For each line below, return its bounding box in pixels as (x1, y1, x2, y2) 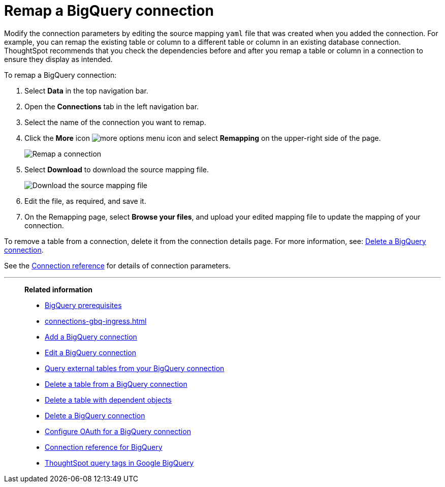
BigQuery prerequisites (45, 300, 122, 310)
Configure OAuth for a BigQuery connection (45, 427, 191, 436)
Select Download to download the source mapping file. (24, 165, 209, 174)
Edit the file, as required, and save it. (24, 196, 146, 205)
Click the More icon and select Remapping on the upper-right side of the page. (24, 133, 381, 142)
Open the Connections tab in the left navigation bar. (24, 102, 199, 111)
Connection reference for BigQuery (45, 442, 163, 451)
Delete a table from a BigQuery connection (45, 379, 187, 388)
